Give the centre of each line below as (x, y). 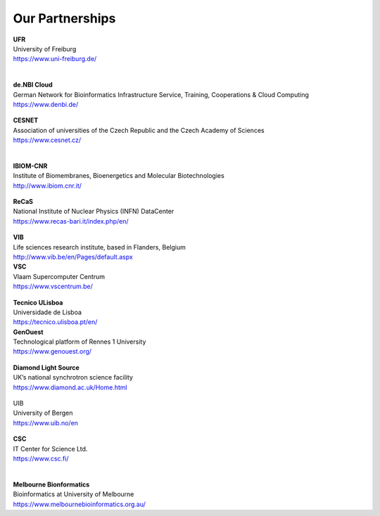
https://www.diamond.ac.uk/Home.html (70, 387)
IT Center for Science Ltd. (50, 449)
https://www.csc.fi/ (41, 458)
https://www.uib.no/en (46, 423)
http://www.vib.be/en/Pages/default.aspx (73, 257)
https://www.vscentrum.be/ (53, 286)
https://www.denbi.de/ (46, 104)
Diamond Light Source (46, 367)
